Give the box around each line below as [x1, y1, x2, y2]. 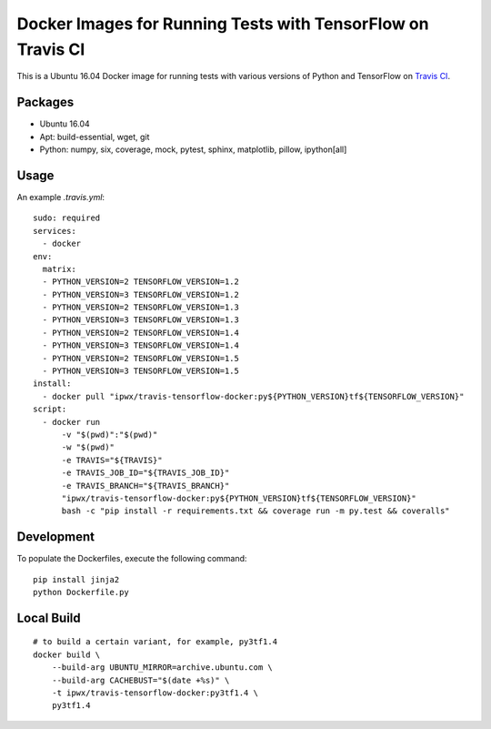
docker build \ [33, 649, 101, 660]
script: [33, 404, 67, 414]
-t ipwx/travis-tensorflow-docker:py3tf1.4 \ [51, 687, 259, 698]
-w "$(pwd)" [61, 442, 115, 452]
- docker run [42, 417, 101, 427]
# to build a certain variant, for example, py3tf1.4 [33, 637, 277, 647]
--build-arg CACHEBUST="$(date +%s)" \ [51, 674, 230, 685]
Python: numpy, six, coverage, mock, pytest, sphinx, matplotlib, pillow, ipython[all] [39, 144, 347, 155]
